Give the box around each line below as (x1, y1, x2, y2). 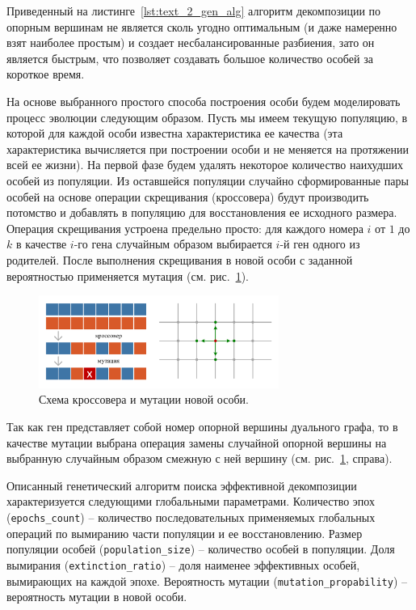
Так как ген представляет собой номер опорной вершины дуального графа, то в (6, 418, 398, 435)
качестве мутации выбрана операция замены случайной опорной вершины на (6, 434, 387, 451)
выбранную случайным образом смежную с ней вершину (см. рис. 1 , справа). (6, 450, 393, 467)
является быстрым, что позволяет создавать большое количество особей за (6, 49, 373, 66)
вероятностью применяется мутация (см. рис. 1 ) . (6, 267, 249, 284)
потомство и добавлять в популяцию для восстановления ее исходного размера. (6, 204, 397, 221)
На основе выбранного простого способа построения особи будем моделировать (6, 92, 401, 109)
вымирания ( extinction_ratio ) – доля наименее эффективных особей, (6, 556, 360, 573)
